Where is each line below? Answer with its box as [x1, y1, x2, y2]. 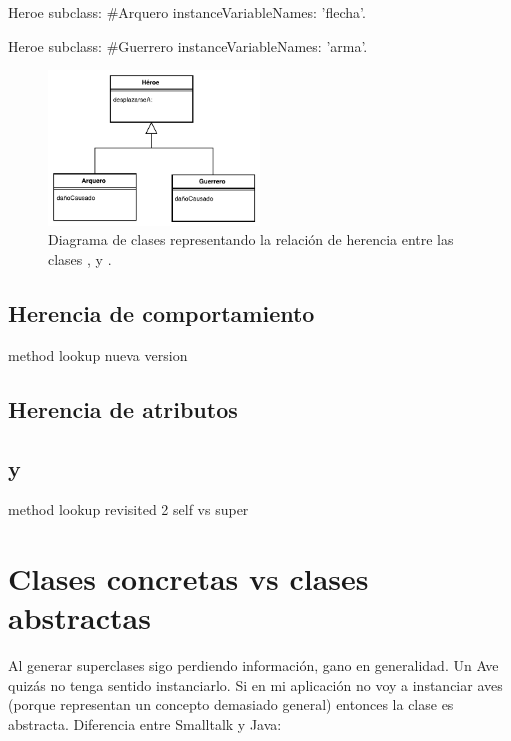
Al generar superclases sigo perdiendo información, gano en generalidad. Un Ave [8, 655, 499, 676]
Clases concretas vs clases [8, 558, 369, 599]
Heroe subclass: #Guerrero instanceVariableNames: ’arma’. [8, 35, 368, 56]
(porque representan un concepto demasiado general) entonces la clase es [8, 694, 454, 715]
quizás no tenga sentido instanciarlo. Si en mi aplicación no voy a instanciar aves [8, 674, 503, 695]
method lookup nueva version [8, 344, 188, 365]
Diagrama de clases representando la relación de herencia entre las [48, 229, 454, 250]
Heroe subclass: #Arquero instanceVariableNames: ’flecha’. [8, 2, 366, 22]
